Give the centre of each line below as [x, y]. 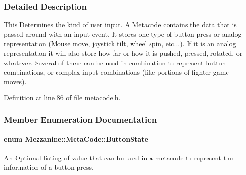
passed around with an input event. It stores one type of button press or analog [123, 34]
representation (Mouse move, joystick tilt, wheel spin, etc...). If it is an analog [120, 43]
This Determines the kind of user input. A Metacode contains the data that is [120, 24]
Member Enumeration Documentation [81, 119]
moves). [15, 81]
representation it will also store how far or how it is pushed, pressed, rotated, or [123, 53]
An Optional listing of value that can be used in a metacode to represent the [119, 157]
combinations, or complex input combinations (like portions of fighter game [116, 72]
